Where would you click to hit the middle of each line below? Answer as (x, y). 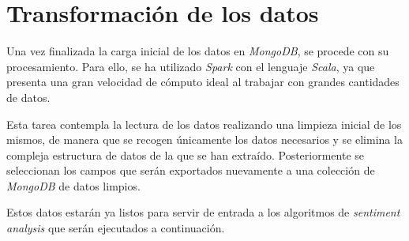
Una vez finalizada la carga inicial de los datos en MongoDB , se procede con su (198, 51)
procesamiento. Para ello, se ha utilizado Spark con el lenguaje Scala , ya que (191, 66)
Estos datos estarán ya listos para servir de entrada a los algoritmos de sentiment (203, 212)
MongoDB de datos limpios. (73, 185)
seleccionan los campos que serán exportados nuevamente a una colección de (191, 170)
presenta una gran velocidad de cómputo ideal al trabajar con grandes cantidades (203, 82)
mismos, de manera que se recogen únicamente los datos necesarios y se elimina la (204, 139)
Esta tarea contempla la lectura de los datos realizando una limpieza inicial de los (204, 124)
